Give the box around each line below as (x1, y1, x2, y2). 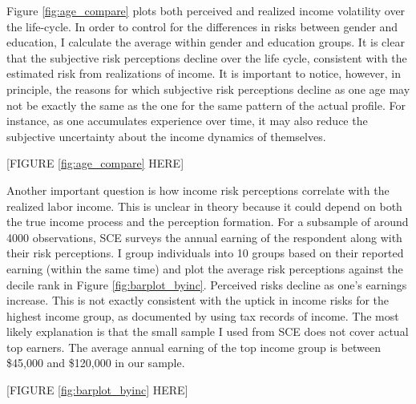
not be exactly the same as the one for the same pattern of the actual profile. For (6, 96, 406, 113)
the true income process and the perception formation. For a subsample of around (6, 213, 409, 230)
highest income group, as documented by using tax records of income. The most (6, 307, 399, 324)
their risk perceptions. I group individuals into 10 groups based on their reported (6, 244, 404, 261)
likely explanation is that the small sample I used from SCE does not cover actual (6, 323, 409, 340)
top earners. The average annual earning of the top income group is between (6, 338, 381, 355)
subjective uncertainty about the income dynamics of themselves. (6, 127, 326, 144)
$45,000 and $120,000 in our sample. (6, 354, 185, 371)
